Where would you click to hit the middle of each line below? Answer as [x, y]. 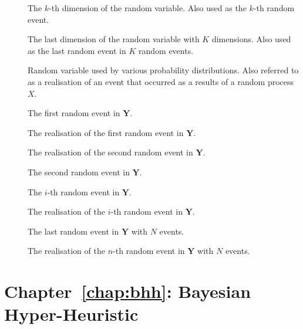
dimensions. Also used [251, 39]
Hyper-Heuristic [71, 314]
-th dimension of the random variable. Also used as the [148, 8]
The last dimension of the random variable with [114, 39]
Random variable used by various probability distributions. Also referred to [163, 70]
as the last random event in [77, 50]
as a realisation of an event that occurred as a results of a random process [161, 81]
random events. [166, 50]
